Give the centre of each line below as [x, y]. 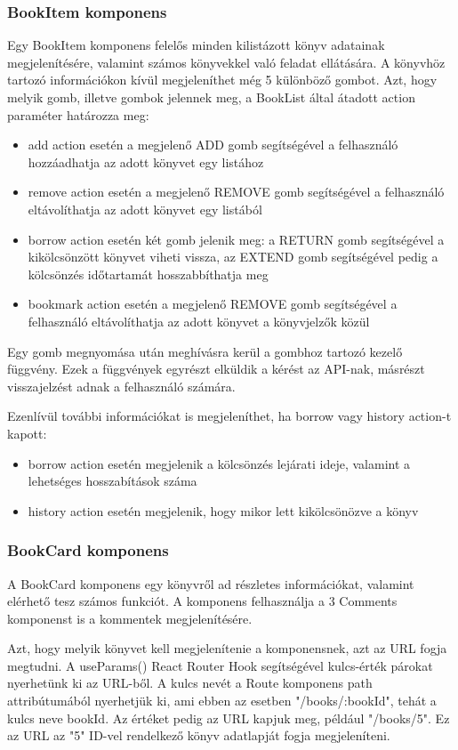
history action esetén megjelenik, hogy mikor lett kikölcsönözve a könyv [223, 510]
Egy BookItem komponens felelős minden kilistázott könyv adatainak [196, 45]
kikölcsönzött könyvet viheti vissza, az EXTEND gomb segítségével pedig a [233, 257]
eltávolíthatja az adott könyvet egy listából [145, 209]
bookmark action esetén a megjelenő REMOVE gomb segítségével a [213, 304]
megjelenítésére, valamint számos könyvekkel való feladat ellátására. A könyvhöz [226, 62]
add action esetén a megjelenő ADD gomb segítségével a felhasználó [213, 145]
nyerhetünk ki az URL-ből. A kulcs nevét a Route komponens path [190, 683]
